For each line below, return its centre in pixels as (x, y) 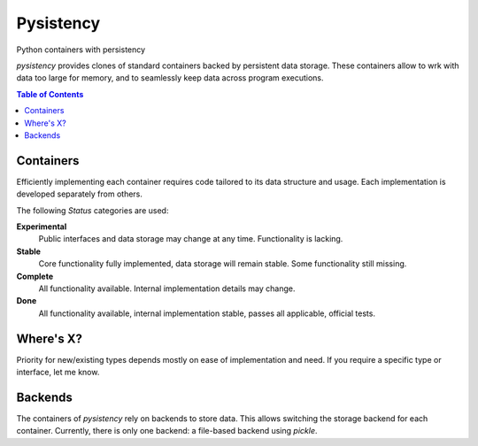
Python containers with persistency (81, 50)
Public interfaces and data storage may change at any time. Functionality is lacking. (191, 239)
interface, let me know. (58, 372)
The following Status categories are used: (93, 210)
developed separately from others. (80, 194)
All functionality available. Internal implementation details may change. (167, 288)
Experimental (42, 227)
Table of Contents (50, 94)
